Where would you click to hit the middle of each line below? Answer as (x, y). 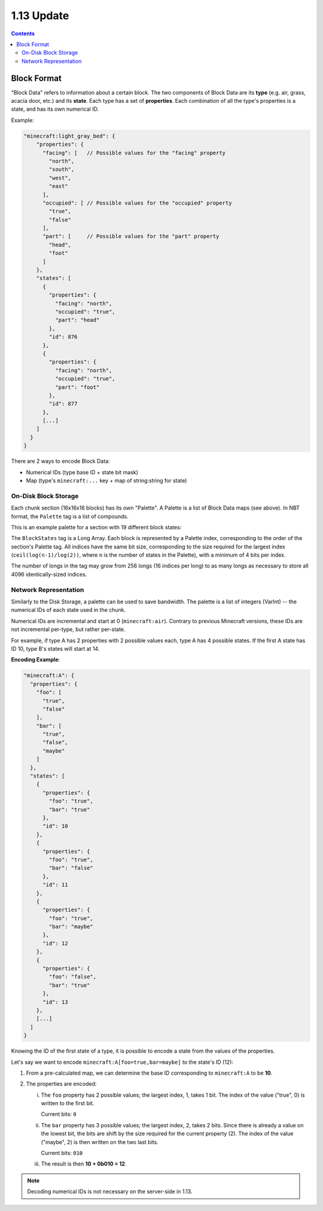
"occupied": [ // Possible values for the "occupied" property (137, 203)
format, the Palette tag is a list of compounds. (70, 516)
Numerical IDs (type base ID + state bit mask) (82, 472)
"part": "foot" (77, 387)
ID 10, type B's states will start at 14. (55, 648)
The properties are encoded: (61, 1084)
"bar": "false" (71, 868)
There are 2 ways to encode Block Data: (60, 461)
